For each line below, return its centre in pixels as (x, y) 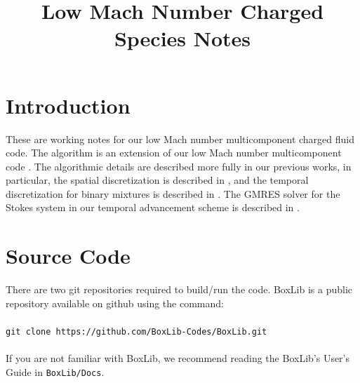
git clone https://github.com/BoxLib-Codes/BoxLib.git (136, 331)
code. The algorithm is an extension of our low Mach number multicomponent (174, 153)
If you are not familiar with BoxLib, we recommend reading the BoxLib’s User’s (178, 358)
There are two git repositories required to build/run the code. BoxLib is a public (179, 289)
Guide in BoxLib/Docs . (55, 371)
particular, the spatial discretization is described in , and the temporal (157, 180)
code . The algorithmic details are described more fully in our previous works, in (179, 166)
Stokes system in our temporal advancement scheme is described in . (153, 207)
